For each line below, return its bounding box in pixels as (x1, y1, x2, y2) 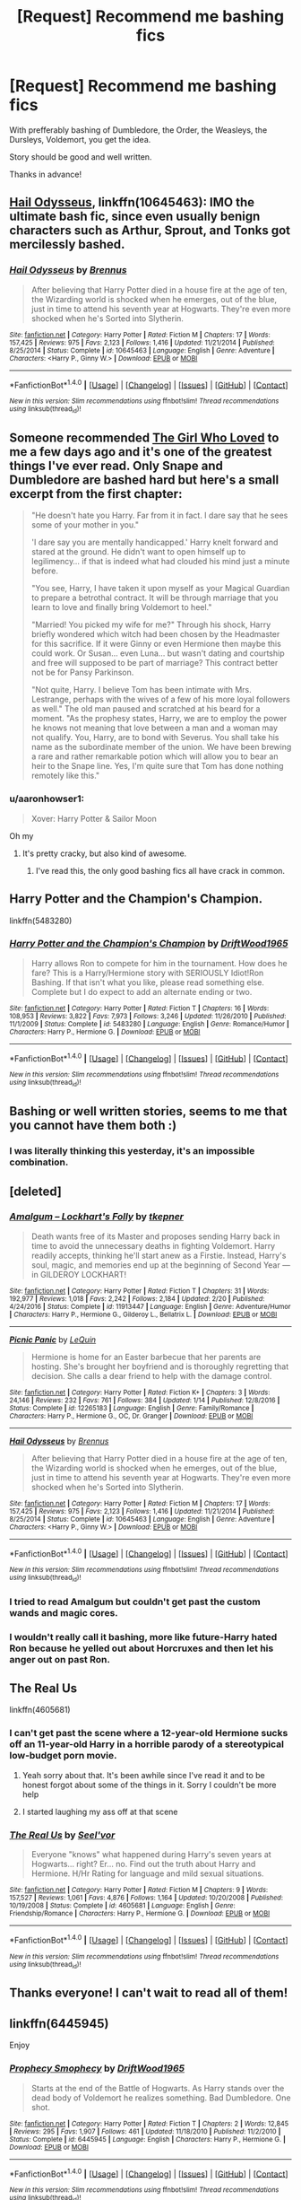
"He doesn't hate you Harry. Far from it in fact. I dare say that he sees (30, 510, 288, 521)
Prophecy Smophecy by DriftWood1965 (9, 2062, 185, 2074)
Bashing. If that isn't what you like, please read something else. (30, 976, 264, 988)
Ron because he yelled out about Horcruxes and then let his (9, 1642, 274, 1654)
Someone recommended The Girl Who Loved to (9, 431, 279, 445)
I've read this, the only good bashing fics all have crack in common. (35, 865, 285, 876)
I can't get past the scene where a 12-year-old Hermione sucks (9, 1727, 288, 1740)
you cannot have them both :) (9, 1118, 177, 1133)
